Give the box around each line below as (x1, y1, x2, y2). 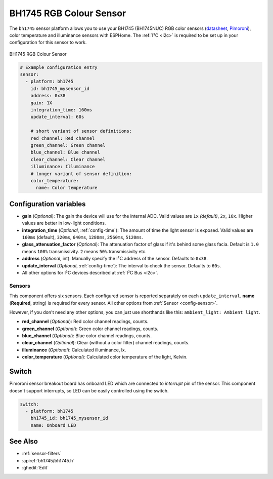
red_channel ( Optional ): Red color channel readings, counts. (22, 318, 149, 325)
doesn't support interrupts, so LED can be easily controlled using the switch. (9, 387, 169, 393)
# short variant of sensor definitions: (30, 128, 132, 134)
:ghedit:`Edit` (22, 464, 49, 470)
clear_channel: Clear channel (30, 156, 106, 162)
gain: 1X (30, 100, 53, 106)
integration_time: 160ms (30, 107, 93, 113)
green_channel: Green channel (30, 142, 106, 148)
